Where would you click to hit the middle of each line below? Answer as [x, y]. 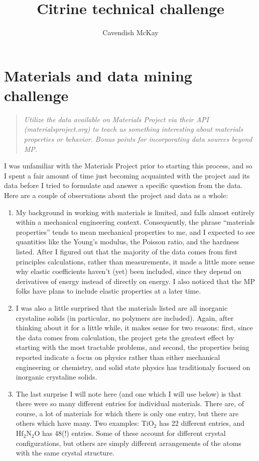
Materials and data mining [98, 75]
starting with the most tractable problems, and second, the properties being [133, 347]
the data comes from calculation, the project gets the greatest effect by [125, 337]
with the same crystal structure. [65, 453]
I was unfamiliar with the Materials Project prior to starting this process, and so [128, 166]
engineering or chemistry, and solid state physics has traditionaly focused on [133, 367]
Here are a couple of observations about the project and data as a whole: [116, 195]
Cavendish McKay [131, 32]
